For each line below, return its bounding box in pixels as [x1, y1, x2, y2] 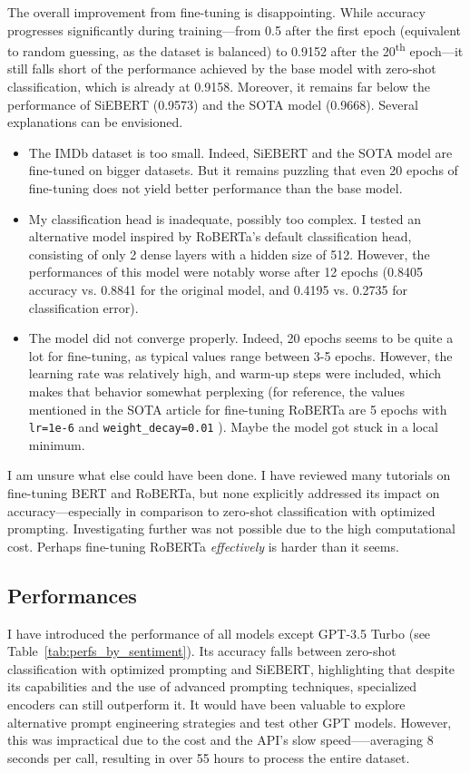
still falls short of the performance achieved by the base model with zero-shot [7, 59, 436, 78]
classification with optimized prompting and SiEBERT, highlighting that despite [7, 659, 455, 678]
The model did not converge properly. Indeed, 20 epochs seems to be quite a [28, 328, 454, 347]
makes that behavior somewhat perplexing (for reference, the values [28, 381, 405, 400]
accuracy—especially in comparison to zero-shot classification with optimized [7, 501, 436, 520]
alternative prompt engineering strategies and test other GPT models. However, [7, 712, 452, 731]
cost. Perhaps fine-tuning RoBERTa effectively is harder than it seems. [7, 536, 399, 555]
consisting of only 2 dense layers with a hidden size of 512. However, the [28, 244, 430, 263]
